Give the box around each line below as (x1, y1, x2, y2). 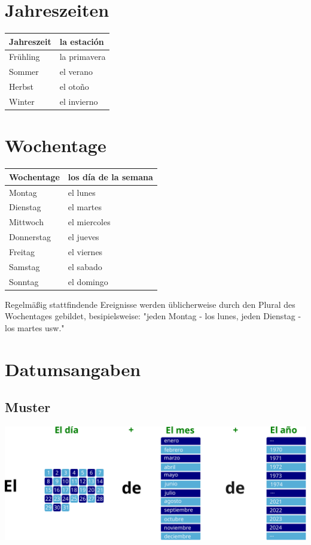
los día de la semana (68, 170, 153, 183)
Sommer (9, 65, 39, 78)
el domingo (68, 275, 108, 287)
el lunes (68, 186, 96, 198)
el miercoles (68, 216, 111, 228)
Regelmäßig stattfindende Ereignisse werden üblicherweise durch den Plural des (5, 298, 295, 310)
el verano (59, 65, 93, 78)
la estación (59, 35, 104, 47)
